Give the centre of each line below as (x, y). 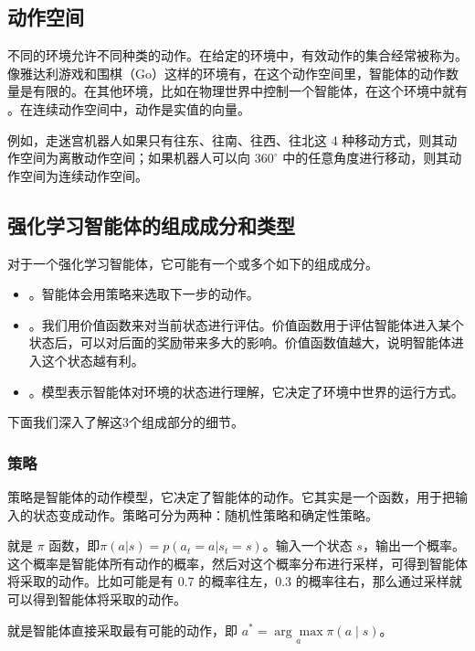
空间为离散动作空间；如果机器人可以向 (135, 158)
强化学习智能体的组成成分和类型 (151, 224)
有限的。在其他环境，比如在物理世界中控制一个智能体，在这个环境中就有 (250, 91)
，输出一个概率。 (413, 545)
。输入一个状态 (307, 545)
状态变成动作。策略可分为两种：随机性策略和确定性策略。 (205, 514)
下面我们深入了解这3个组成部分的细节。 (126, 422)
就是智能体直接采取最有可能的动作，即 (122, 630)
